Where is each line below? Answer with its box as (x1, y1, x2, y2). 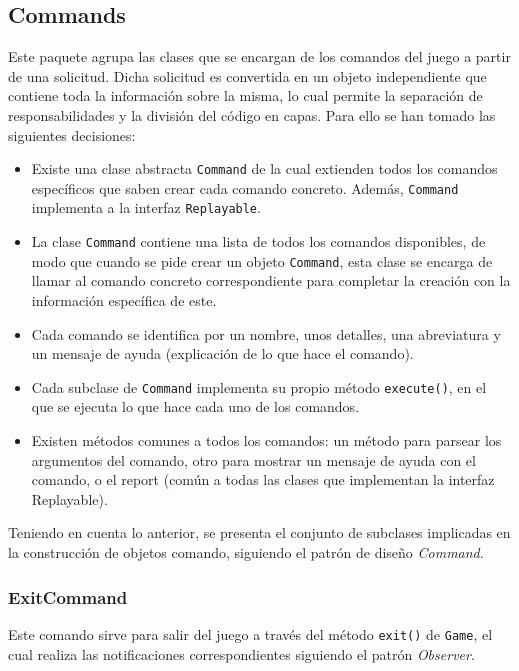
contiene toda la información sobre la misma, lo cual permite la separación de (8, 85, 483, 106)
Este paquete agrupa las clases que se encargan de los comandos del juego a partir (8, 46, 511, 67)
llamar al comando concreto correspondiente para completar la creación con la (31, 270, 511, 291)
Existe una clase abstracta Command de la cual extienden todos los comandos (31, 158, 498, 179)
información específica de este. (31, 290, 217, 311)
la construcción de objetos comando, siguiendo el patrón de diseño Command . (8, 542, 484, 563)
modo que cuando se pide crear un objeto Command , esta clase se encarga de (31, 250, 493, 271)
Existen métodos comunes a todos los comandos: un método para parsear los (31, 430, 502, 451)
